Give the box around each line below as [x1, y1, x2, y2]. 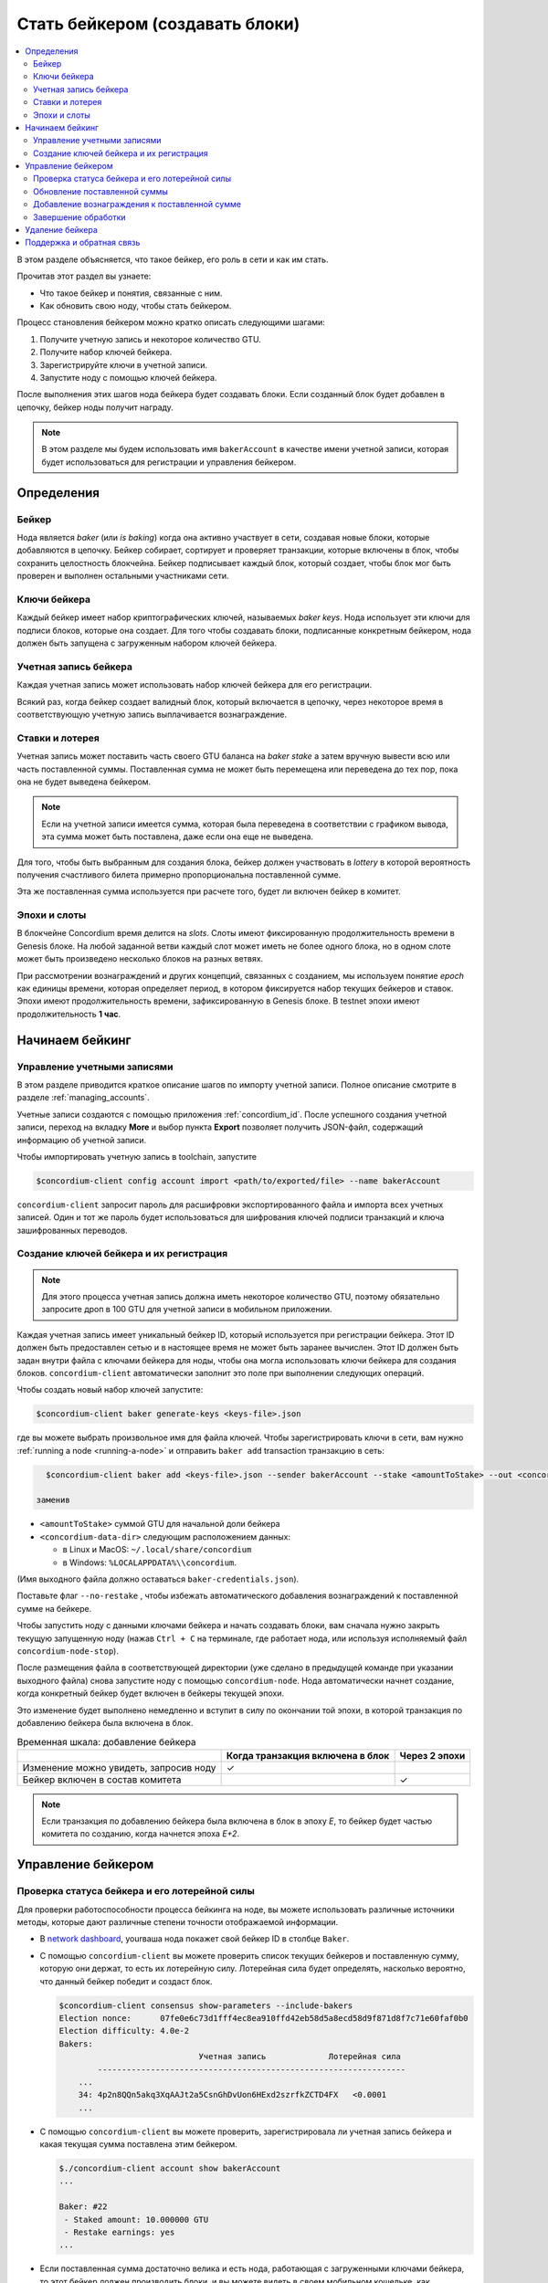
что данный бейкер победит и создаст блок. [39, 1975, 214, 1986]
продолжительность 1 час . [16, 1008, 121, 1019]
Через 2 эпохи [399, 1749, 466, 1762]
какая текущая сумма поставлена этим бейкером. [39, 2139, 237, 2150]
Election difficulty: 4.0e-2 [58, 2025, 190, 2036]
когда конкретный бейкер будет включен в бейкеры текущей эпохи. [16, 1688, 285, 1699]
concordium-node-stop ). [16, 1645, 119, 1657]
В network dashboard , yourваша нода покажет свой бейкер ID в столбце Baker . [39, 1933, 350, 1944]
